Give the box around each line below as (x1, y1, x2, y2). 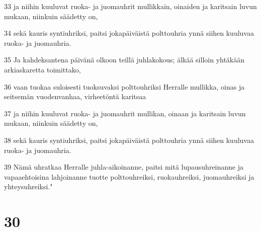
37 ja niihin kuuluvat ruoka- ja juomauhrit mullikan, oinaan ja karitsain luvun (4, 108, 246, 118)
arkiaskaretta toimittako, (4, 64, 81, 74)
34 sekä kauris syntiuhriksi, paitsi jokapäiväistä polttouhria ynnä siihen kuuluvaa (4, 28, 254, 38)
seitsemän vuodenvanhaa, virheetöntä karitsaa (4, 91, 146, 102)
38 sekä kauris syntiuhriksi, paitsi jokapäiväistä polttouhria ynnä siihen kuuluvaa (4, 134, 254, 145)
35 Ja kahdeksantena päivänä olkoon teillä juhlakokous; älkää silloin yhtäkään (4, 54, 245, 65)
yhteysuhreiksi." (4, 181, 53, 192)
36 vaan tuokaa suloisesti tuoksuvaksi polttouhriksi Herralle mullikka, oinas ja (4, 81, 245, 92)
